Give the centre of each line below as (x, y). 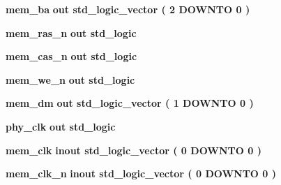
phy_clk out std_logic (61, 126)
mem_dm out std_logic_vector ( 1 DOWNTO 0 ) (130, 103)
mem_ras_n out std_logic (71, 32)
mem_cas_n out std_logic (71, 56)
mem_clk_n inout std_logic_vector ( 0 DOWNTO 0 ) (141, 173)
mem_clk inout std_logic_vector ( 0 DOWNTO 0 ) (134, 150)
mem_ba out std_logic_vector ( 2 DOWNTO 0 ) (128, 9)
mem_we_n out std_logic (70, 79)
